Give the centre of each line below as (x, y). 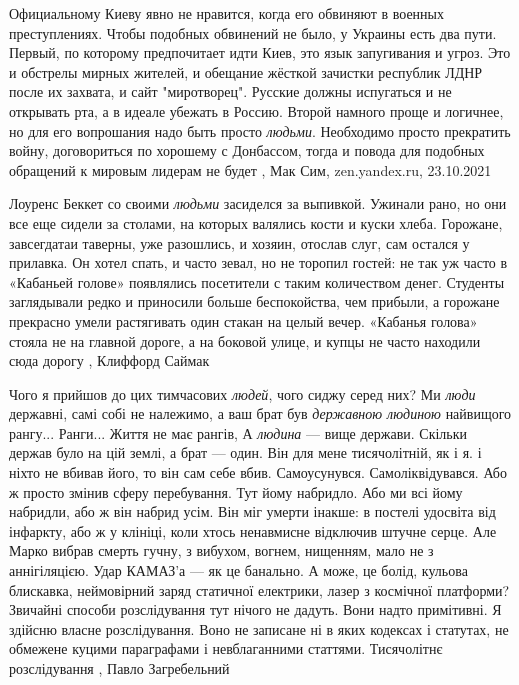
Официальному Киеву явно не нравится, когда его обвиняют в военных (227, 13)
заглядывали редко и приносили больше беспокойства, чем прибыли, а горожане (254, 301)
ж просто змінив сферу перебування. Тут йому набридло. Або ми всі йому (236, 491)
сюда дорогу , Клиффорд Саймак (109, 360)
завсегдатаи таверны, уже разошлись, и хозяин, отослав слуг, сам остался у (239, 242)
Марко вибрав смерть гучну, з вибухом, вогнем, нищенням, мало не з (221, 550)
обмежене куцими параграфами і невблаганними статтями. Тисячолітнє (226, 648)
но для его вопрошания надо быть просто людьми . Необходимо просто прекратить (260, 130)
